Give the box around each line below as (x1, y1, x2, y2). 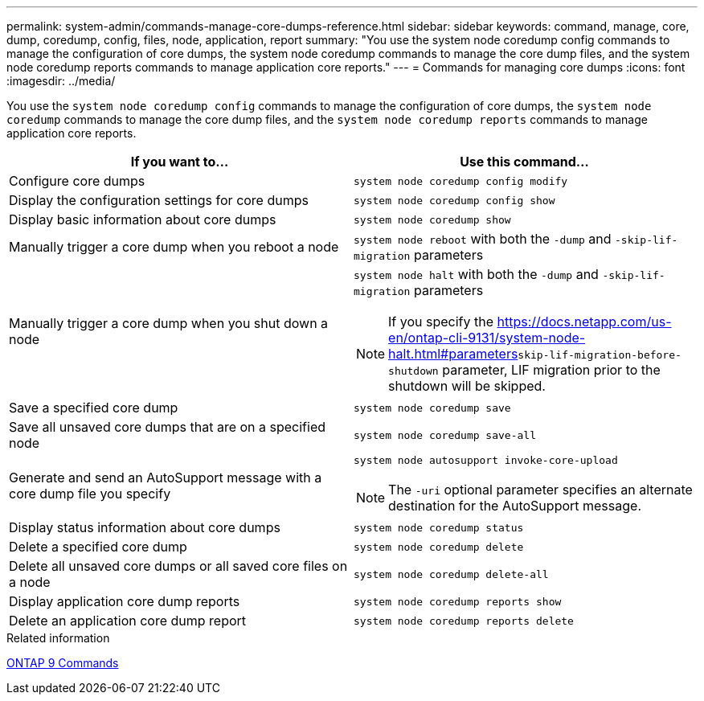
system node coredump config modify (354, 174, 568, 187)
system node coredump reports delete (354, 614, 574, 627)
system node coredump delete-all (354, 568, 549, 580)
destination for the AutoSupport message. (388, 498, 641, 514)
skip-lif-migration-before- (518, 349, 681, 361)
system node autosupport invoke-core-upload (354, 454, 618, 466)
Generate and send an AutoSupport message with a (9, 469, 322, 486)
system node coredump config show (354, 194, 555, 207)
